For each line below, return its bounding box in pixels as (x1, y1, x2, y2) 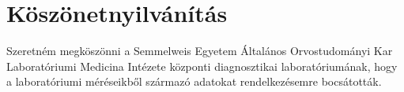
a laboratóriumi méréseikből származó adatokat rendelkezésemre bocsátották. (6, 73, 382, 90)
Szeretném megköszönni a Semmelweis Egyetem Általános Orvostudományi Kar (6, 42, 393, 59)
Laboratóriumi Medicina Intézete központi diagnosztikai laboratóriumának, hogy (6, 57, 398, 74)
